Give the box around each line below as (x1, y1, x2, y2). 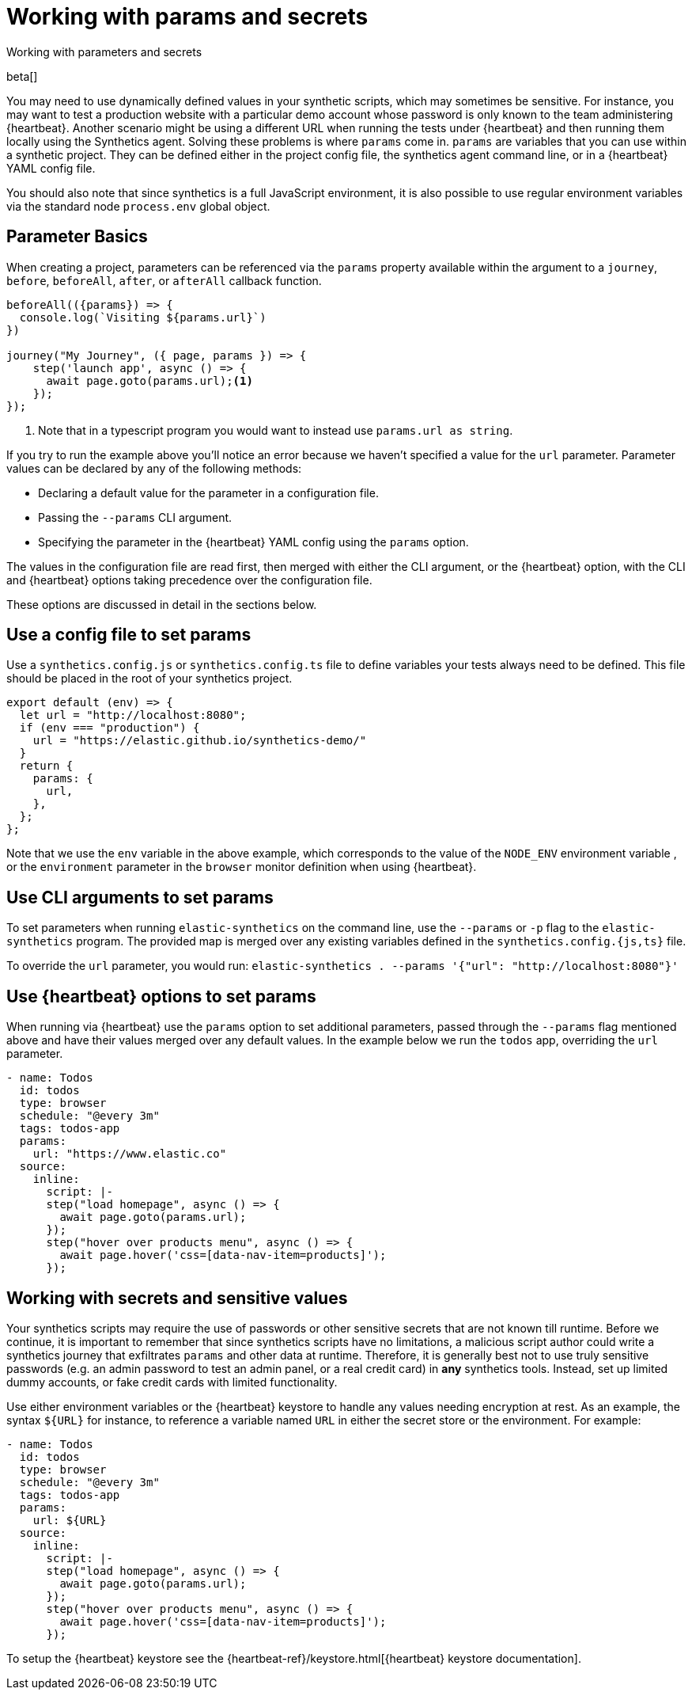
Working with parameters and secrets (6, 44, 202, 59)
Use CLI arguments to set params (6, 887, 274, 907)
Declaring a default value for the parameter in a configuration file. (38, 485, 379, 500)
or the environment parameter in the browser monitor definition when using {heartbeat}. (6, 860, 477, 874)
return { (19, 759, 74, 773)
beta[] (6, 69, 38, 83)
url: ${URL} (32, 1513, 107, 1527)
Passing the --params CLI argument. (38, 510, 233, 524)
